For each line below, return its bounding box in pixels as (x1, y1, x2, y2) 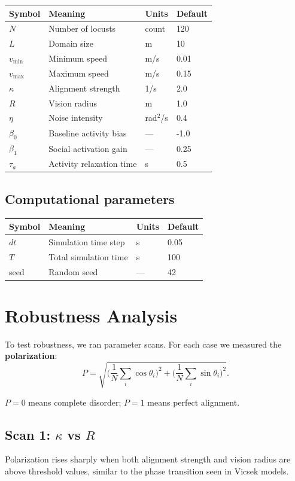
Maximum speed (48, 66, 109, 79)
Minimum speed (48, 52, 108, 65)
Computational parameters (5, 189, 175, 208)
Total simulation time (48, 250, 128, 263)
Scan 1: (5, 425, 51, 443)
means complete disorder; (28, 395, 121, 408)
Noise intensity (48, 111, 103, 124)
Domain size (48, 37, 93, 50)
